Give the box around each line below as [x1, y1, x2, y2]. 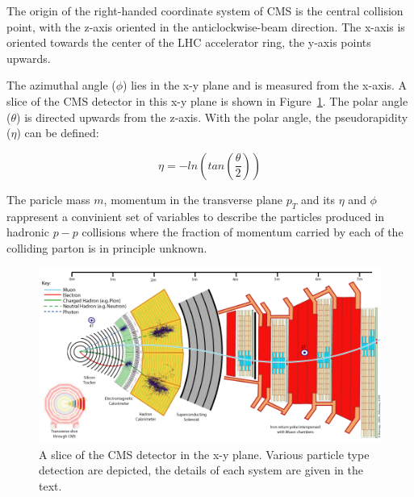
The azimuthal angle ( [6, 77, 116, 94]
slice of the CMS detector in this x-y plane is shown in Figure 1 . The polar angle [6, 92, 408, 109]
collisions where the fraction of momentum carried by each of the [82, 223, 404, 240]
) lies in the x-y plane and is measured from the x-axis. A [123, 77, 407, 94]
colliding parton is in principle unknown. [6, 239, 207, 256]
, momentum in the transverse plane [103, 190, 283, 207]
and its [300, 190, 336, 207]
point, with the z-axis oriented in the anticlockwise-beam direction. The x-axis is [6, 18, 405, 35]
